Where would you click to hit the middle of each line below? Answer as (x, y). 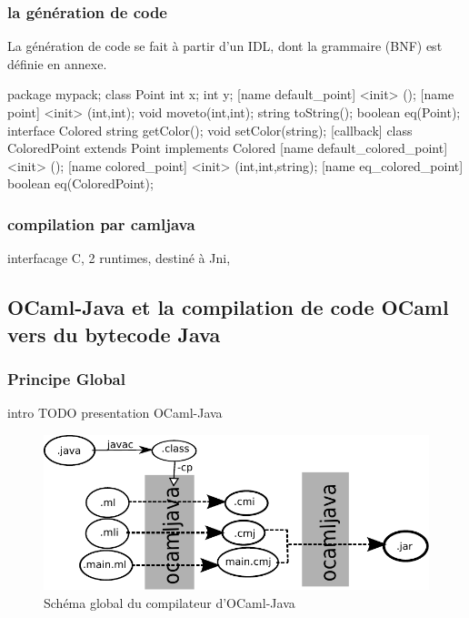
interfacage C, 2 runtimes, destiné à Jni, (119, 258)
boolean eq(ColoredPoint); (80, 183)
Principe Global (66, 378)
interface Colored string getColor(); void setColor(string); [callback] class (210, 130)
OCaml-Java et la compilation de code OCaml (228, 307)
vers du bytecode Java (114, 334)
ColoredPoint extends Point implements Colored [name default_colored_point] (228, 148)
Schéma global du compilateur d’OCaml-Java (170, 602)
